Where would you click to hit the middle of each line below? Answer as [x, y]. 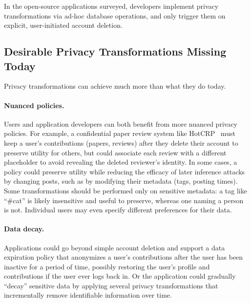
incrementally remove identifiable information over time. [88, 295]
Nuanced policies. [34, 105]
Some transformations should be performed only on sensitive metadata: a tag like [125, 190]
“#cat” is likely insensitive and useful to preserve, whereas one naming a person [124, 200]
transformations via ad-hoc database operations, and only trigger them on [115, 15]
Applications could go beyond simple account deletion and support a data [115, 247]
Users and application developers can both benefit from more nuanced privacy [121, 123]
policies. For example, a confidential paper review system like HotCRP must [120, 133]
